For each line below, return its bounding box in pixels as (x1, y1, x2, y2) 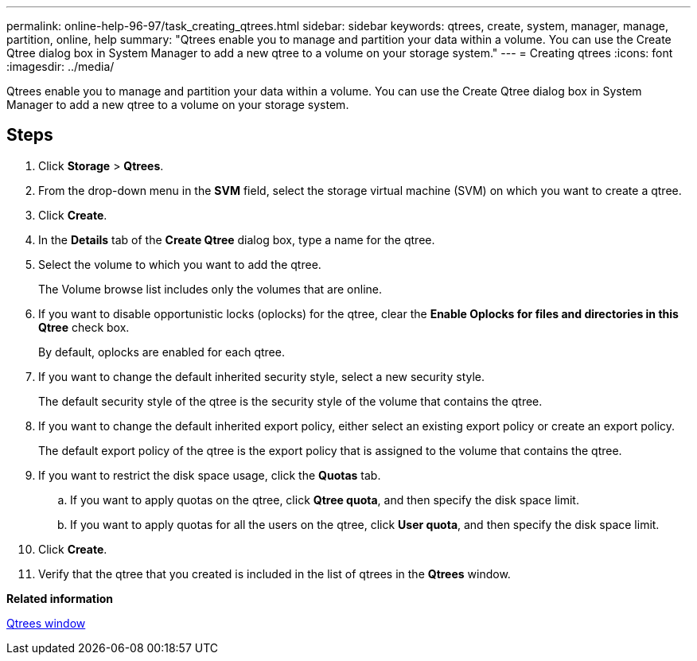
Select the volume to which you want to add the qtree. (38, 257, 321, 271)
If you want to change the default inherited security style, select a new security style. (38, 369, 485, 383)
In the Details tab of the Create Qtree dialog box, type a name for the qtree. (38, 232, 435, 247)
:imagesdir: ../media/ (6, 60, 115, 73)
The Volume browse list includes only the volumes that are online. (38, 282, 383, 296)
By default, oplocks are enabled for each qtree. (38, 344, 285, 359)
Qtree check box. (38, 320, 130, 334)
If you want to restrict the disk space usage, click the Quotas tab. (38, 468, 381, 482)
